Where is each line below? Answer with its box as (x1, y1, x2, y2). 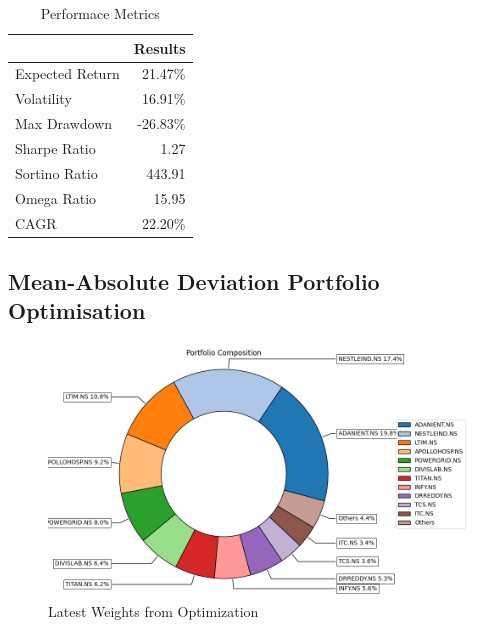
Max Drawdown (15, 113, 113, 134)
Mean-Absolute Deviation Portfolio (8, 265, 380, 296)
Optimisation (8, 295, 146, 326)
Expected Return (15, 63, 120, 84)
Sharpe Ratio (15, 137, 96, 158)
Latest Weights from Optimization (48, 601, 259, 622)
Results (133, 37, 186, 58)
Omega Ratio (15, 187, 97, 208)
